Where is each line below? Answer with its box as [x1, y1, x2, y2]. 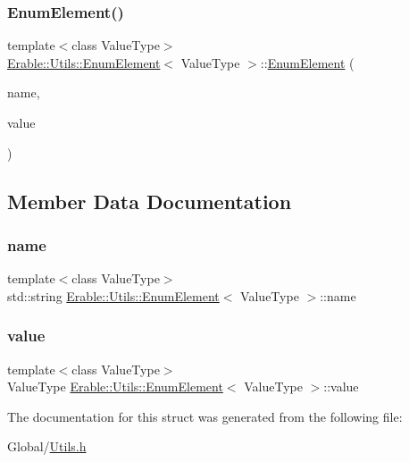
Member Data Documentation [7, 187, 292, 214]
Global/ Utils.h [7, 437, 87, 456]
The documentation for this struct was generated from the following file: [7, 407, 403, 425]
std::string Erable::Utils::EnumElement [7, 286, 220, 305]
